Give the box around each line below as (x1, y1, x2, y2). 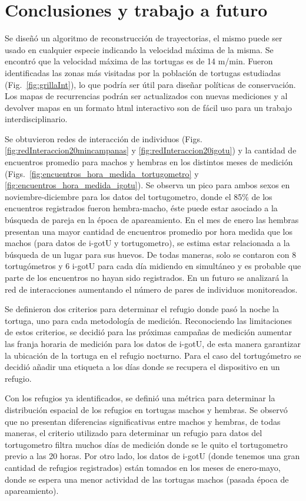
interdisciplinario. (5, 113, 68, 125)
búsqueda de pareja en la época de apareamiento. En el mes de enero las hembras (5, 214, 299, 226)
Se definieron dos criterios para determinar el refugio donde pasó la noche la (5, 303, 280, 315)
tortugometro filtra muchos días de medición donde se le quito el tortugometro (5, 438, 288, 450)
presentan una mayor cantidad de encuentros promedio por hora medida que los (5, 225, 292, 237)
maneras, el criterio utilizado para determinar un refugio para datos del (5, 427, 262, 439)
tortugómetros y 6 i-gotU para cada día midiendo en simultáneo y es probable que (5, 260, 301, 272)
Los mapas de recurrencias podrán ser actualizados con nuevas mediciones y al (5, 90, 288, 102)
